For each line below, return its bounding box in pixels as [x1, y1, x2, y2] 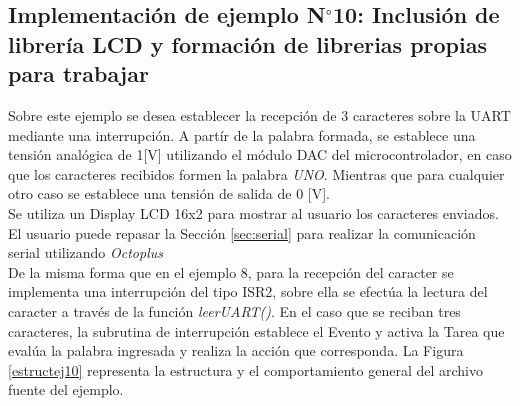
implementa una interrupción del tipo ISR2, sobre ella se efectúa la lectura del [8, 281, 488, 302]
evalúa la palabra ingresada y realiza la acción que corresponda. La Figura [8, 340, 464, 361]
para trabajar [8, 58, 149, 89]
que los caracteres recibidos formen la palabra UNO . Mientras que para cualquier [8, 163, 505, 184]
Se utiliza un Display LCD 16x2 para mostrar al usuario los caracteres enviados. [8, 202, 499, 223]
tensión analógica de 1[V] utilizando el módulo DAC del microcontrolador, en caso [8, 144, 512, 165]
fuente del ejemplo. [8, 379, 124, 400]
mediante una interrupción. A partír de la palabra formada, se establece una [8, 124, 476, 145]
